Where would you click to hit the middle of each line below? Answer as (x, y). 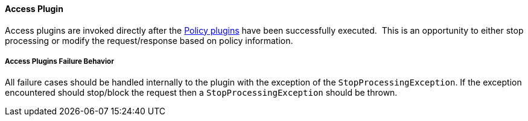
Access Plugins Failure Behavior (59, 61)
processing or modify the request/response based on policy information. (149, 40)
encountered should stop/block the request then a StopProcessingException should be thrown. (201, 93)
